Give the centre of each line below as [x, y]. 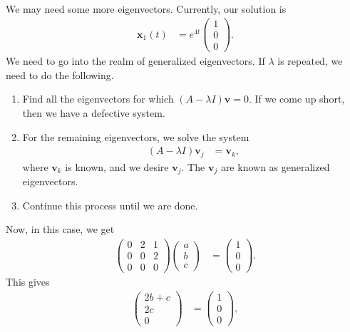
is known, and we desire [117, 166]
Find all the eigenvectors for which [98, 99]
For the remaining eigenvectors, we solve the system [136, 136]
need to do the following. [60, 74]
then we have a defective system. [94, 113]
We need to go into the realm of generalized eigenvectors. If [135, 61]
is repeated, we [310, 61]
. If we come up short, [297, 99]
